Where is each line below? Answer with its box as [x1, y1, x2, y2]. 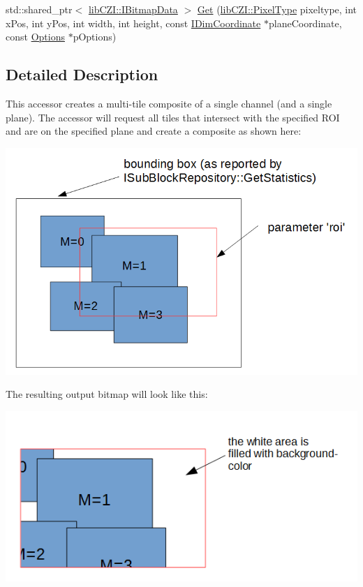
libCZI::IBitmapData [88, 2, 178, 16]
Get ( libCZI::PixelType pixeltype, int [197, 2, 357, 16]
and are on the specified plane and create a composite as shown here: [6, 124, 302, 138]
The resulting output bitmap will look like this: [6, 387, 208, 401]
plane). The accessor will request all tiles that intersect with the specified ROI [6, 110, 340, 124]
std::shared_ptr [6, 2, 73, 16]
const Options [6, 29, 65, 44]
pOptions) [73, 29, 117, 44]
